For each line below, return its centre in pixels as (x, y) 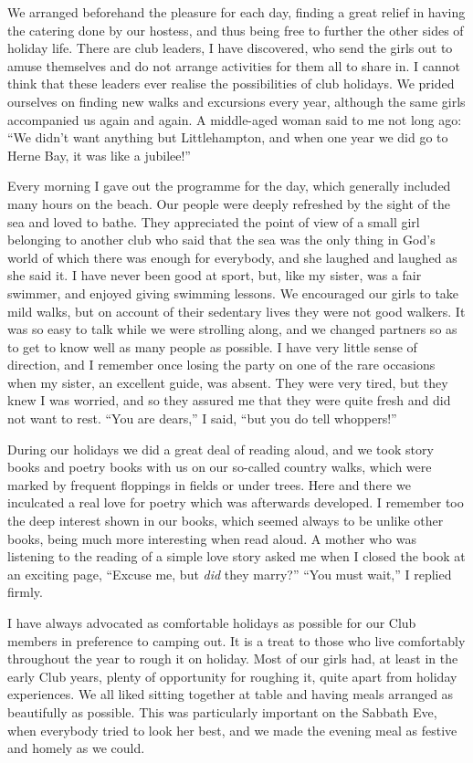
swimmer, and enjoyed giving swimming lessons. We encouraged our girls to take (233, 293)
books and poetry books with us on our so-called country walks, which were (220, 467)
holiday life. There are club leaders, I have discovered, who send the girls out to (230, 48)
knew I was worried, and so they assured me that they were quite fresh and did (229, 400)
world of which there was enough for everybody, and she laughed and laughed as (232, 257)
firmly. (25, 592)
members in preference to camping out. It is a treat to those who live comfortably (236, 640)
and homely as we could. (76, 748)
